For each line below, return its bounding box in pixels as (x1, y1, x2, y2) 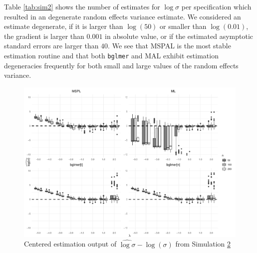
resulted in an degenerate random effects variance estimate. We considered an (4, 11, 241, 21)
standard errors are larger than (4, 40, 99, 51)
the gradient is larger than (4, 30, 84, 41)
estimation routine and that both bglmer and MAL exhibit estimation (4, 50, 219, 60)
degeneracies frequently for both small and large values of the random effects (4, 60, 239, 70)
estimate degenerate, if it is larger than (4, 21, 123, 31)
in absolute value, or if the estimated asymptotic (105, 30, 254, 41)
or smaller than (160, 21, 207, 31)
